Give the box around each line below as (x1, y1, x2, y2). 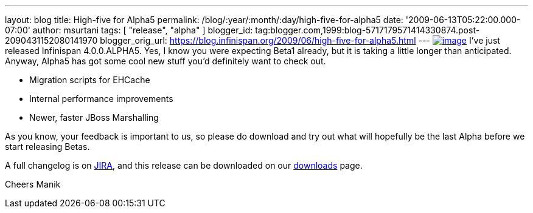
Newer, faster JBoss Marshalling (29, 112, 159, 123)
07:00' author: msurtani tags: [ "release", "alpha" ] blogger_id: (5, 25, 253, 35)
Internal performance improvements (29, 93, 173, 104)
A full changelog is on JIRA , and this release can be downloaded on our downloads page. (5, 160, 363, 171)
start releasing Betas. (5, 141, 90, 152)
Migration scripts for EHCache (29, 75, 150, 85)
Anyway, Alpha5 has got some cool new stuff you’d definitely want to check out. (5, 56, 326, 66)
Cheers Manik (5, 179, 61, 189)
